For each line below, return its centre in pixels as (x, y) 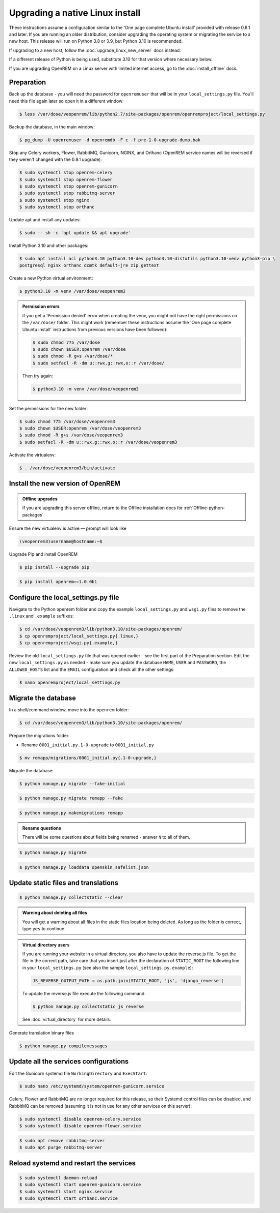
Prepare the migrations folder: (39, 736)
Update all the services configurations (69, 1062)
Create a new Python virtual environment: (51, 278)
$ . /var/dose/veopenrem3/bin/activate (67, 468)
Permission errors (41, 306)
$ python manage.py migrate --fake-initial (73, 784)
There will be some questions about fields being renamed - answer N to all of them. (106, 837)
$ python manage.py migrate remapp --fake (71, 798)
